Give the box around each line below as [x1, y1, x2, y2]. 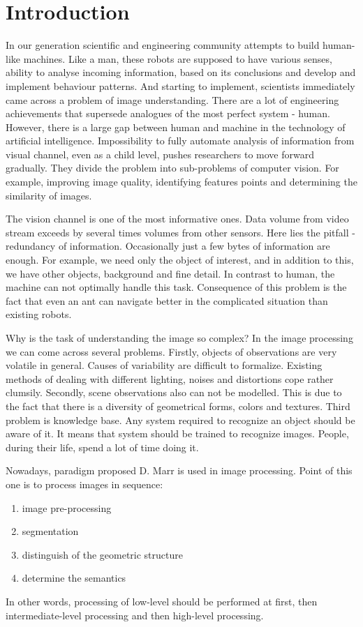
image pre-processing [22, 500, 112, 515]
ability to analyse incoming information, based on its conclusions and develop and [6, 65, 356, 80]
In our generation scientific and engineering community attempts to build [6, 38, 320, 52]
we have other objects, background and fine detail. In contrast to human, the [6, 266, 335, 280]
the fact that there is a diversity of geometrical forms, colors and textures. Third [6, 398, 350, 413]
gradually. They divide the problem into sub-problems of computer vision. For [6, 160, 339, 175]
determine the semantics [22, 571, 126, 585]
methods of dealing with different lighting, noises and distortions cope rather [6, 371, 334, 386]
